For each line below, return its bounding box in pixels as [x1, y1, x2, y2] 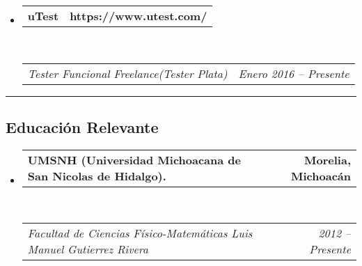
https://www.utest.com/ [70, 8, 207, 24]
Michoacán [291, 167, 351, 184]
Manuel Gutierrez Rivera [27, 241, 148, 258]
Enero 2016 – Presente [238, 65, 349, 81]
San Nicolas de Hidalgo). [27, 167, 166, 184]
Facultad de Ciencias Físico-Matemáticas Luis [27, 225, 253, 242]
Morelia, [304, 151, 351, 168]
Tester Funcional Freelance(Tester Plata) [27, 65, 228, 81]
